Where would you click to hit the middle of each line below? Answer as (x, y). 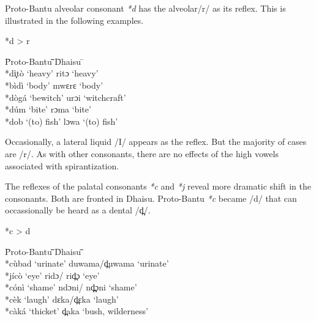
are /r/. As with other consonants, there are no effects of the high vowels (142, 153)
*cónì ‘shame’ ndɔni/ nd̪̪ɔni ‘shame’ (71, 287)
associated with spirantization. (62, 165)
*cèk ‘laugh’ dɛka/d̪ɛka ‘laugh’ (62, 299)
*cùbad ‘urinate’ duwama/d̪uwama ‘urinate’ (87, 263)
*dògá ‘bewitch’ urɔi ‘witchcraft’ (66, 97)
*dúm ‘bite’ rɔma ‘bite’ (48, 109)
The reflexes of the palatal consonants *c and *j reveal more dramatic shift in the (158, 186)
